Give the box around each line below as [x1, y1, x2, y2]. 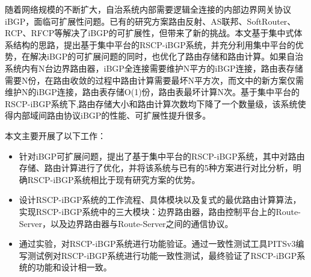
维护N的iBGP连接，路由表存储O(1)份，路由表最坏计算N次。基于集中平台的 [5, 86, 300, 98]
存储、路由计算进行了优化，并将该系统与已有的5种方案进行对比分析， [19, 161, 293, 174]
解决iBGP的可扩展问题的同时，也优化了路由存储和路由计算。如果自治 [29, 50, 304, 63]
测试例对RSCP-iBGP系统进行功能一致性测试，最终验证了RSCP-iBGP [27, 249, 297, 261]
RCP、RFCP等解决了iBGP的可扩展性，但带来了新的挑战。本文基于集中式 [5, 26, 294, 39]
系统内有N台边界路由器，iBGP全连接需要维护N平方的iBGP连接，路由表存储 [5, 61, 303, 74]
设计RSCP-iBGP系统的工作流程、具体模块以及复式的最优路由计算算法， [19, 193, 301, 206]
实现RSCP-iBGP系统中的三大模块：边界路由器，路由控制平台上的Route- [19, 205, 301, 217]
